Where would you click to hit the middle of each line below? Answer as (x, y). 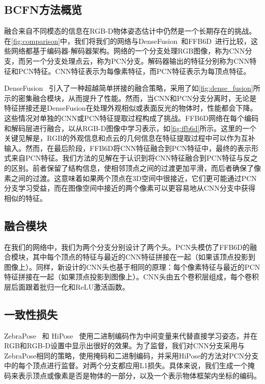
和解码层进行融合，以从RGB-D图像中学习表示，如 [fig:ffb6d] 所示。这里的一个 (130, 128)
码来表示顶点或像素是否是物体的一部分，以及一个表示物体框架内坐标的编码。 (132, 376)
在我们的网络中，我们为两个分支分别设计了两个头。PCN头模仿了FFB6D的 (127, 247)
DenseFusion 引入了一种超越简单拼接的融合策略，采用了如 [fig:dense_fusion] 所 (132, 88)
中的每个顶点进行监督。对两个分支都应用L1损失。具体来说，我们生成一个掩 (129, 365)
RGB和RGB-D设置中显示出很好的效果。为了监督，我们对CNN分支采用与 (125, 345)
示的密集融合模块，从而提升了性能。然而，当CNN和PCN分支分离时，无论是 (130, 98)
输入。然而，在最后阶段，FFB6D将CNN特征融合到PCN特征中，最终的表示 (128, 148)
